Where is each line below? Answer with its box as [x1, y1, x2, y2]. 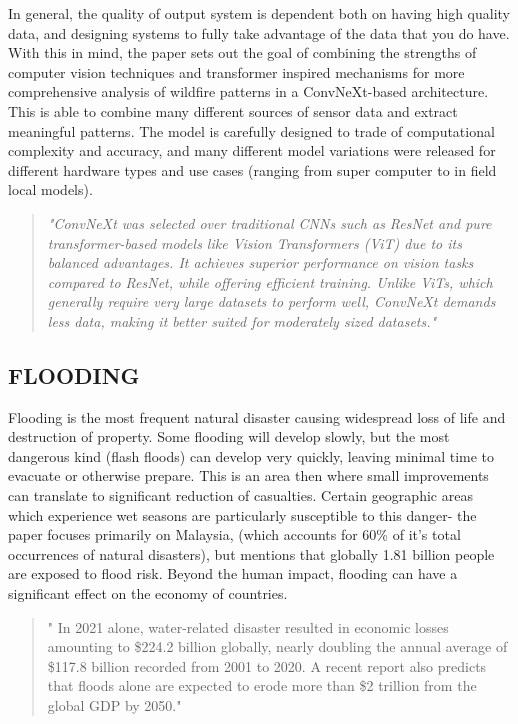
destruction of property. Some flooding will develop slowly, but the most [8, 426, 450, 447]
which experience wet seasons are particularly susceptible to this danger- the [8, 504, 477, 525]
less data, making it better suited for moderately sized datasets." [47, 310, 437, 331]
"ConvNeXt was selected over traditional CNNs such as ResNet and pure [47, 212, 492, 233]
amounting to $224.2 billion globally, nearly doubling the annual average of [47, 636, 508, 657]
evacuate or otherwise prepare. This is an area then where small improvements [8, 465, 489, 486]
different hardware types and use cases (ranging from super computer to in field [8, 159, 497, 180]
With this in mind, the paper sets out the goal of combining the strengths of [8, 42, 477, 63]
